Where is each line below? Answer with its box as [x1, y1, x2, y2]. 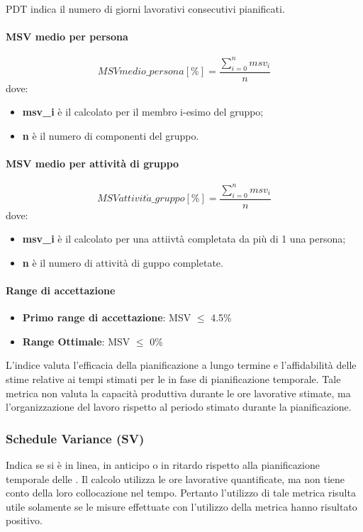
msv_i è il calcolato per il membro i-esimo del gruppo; [22, 104, 264, 119]
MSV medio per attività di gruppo [6, 156, 179, 171]
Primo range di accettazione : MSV [22, 310, 191, 325]
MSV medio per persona [6, 29, 128, 44]
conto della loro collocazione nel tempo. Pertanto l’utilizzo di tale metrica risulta [6, 485, 356, 500]
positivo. [6, 513, 43, 528]
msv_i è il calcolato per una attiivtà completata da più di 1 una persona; [22, 231, 346, 246]
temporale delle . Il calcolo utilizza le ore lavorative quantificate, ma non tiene [6, 471, 345, 486]
